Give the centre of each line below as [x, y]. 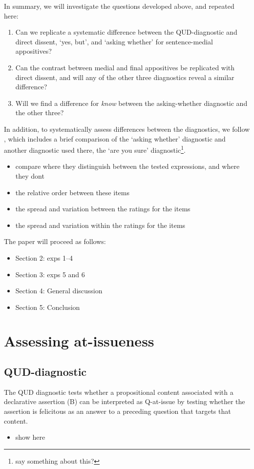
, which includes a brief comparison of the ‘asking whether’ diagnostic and [115, 138]
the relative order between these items [72, 192]
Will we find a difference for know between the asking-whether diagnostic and [131, 103]
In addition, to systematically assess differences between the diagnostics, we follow [127, 129]
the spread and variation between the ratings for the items [103, 209]
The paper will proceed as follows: [55, 241]
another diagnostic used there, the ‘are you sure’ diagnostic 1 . [95, 149]
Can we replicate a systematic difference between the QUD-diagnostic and [126, 32]
